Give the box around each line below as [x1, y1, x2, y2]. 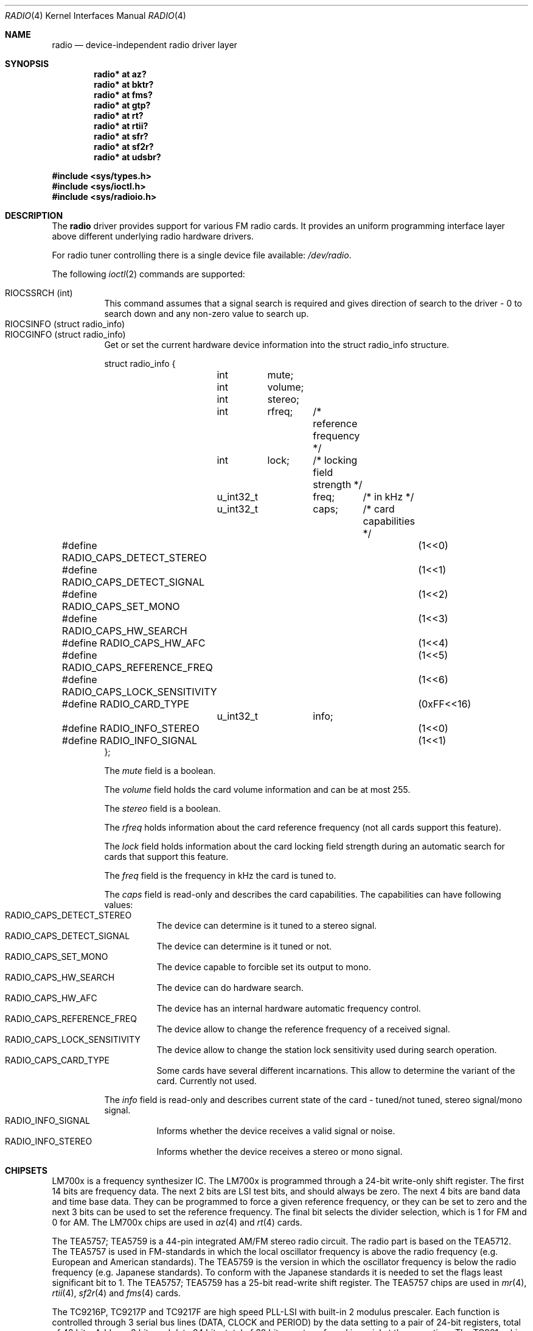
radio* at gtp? [94, 100, 151, 110]
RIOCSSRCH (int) [5, 288, 73, 298]
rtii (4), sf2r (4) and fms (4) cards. [52, 1288, 181, 1298]
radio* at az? [94, 69, 147, 79]
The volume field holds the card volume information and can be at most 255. [104, 784, 411, 795]
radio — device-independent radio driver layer [52, 40, 237, 50]
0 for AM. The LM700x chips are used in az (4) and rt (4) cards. [52, 1217, 302, 1227]
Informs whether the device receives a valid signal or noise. [156, 1126, 395, 1136]
